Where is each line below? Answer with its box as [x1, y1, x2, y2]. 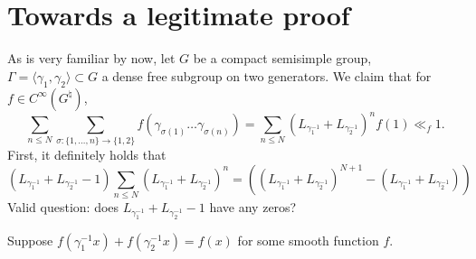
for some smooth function [237, 230, 379, 249]
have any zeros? [209, 198, 297, 217]
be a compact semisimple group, [193, 49, 372, 68]
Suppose [7, 230, 53, 249]
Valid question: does [7, 198, 119, 217]
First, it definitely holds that [7, 145, 167, 164]
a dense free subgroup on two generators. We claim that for [101, 66, 432, 85]
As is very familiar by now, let [7, 49, 176, 68]
